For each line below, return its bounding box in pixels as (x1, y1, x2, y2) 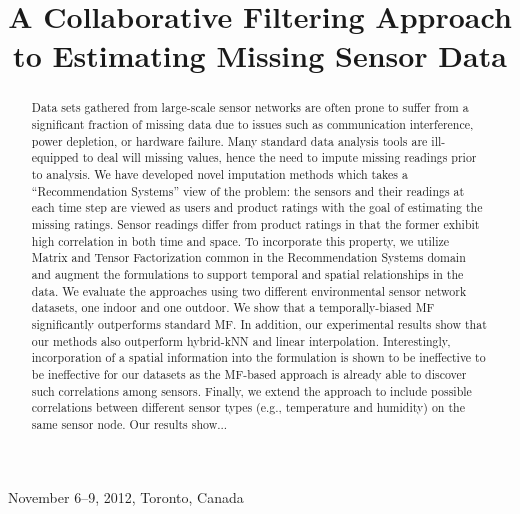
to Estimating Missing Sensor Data (13, 35, 507, 76)
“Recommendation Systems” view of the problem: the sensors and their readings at (31, 182, 465, 199)
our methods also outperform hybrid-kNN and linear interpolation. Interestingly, (31, 332, 451, 349)
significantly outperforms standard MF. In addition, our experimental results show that (31, 315, 487, 332)
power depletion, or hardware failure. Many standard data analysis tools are (31, 132, 428, 149)
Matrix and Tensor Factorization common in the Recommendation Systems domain (31, 249, 466, 266)
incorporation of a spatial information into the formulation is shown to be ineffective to (31, 349, 486, 366)
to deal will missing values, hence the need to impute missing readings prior (82, 149, 477, 166)
